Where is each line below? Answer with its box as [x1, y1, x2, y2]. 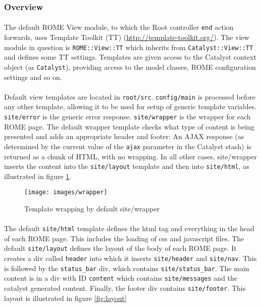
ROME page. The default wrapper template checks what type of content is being [4, 121, 255, 131]
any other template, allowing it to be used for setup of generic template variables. [4, 101, 257, 112]
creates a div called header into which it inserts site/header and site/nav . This [4, 253, 257, 264]
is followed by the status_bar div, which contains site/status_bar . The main [4, 262, 249, 273]
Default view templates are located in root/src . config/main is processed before [4, 91, 255, 102]
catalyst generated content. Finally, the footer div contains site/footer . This [4, 283, 246, 293]
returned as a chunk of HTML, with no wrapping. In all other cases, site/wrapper [4, 151, 257, 161]
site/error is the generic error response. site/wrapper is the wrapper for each [4, 111, 251, 122]
